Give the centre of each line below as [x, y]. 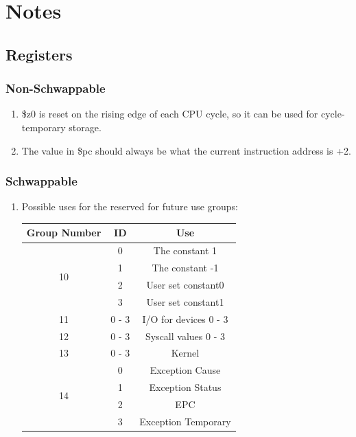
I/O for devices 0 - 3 [185, 318]
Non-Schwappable [56, 88]
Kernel [185, 353]
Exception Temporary [185, 421]
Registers [39, 54]
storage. [85, 127]
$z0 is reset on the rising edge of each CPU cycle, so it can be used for [170, 114]
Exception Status [185, 387]
